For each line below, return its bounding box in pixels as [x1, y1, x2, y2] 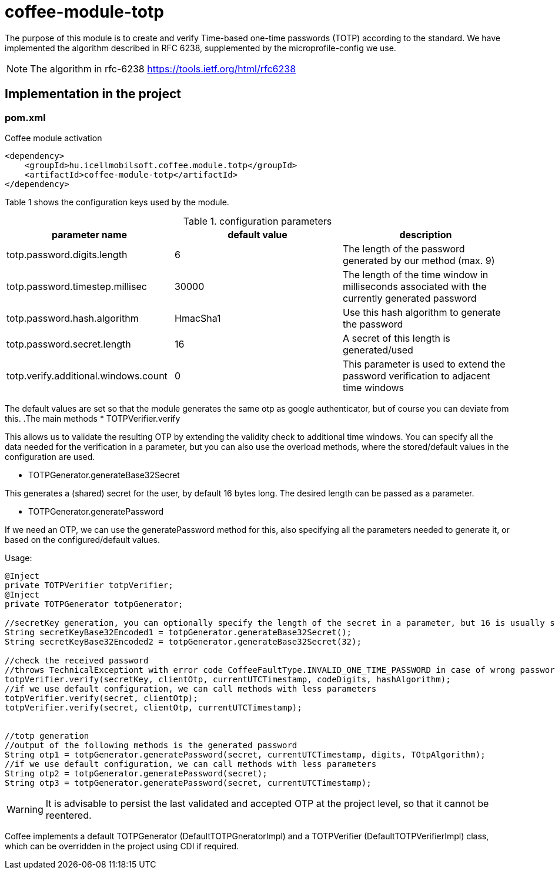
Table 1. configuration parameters [183, 215, 332, 227]
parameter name [51, 228, 128, 241]
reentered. [45, 809, 92, 821]
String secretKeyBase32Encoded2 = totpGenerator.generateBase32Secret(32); [5, 636, 362, 646]
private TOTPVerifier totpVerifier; [5, 580, 173, 590]
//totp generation [5, 730, 89, 740]
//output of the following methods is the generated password [5, 740, 297, 750]
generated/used [342, 343, 413, 356]
